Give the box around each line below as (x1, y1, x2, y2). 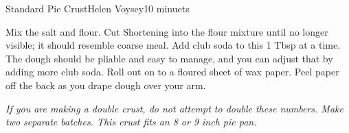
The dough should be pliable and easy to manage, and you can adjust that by (5, 51, 333, 65)
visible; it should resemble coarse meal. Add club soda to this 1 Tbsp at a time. (5, 38, 341, 52)
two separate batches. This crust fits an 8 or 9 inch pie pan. (5, 114, 257, 129)
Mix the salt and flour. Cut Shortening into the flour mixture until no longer (5, 24, 328, 38)
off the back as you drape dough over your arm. (5, 77, 206, 92)
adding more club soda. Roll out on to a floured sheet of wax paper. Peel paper (5, 64, 339, 79)
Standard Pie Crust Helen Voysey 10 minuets (5, 1, 190, 15)
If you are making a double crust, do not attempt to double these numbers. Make (5, 101, 344, 115)
